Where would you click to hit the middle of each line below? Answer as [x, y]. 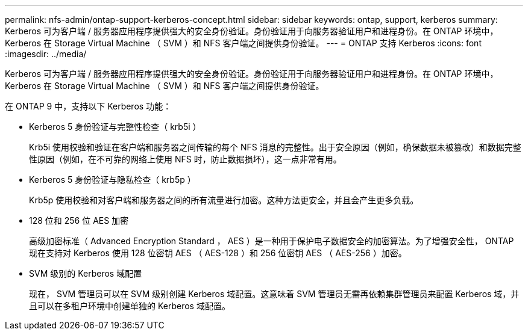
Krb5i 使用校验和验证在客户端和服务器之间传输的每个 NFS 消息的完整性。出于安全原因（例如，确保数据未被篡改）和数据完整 [275, 147]
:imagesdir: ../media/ [46, 54]
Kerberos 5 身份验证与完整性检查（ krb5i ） [115, 127]
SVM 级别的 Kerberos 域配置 [86, 273]
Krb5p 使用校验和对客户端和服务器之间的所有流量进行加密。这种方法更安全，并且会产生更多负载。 [224, 200]
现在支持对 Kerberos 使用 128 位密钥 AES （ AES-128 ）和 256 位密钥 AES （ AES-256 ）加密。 [218, 253]
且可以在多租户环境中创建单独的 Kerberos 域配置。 [130, 306]
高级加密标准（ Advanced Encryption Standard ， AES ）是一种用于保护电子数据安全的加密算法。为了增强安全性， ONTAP [272, 241]
